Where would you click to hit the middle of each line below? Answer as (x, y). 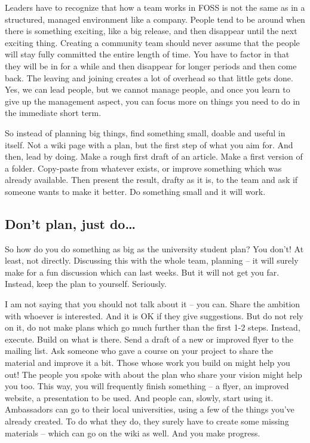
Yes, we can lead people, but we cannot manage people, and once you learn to (148, 89)
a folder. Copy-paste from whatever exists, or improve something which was (143, 168)
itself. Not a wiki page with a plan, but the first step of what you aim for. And (149, 144)
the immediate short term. (53, 113)
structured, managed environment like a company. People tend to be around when (155, 19)
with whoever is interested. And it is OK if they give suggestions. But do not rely (154, 315)
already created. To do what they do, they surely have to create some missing (147, 421)
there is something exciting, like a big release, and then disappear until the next (151, 31)
